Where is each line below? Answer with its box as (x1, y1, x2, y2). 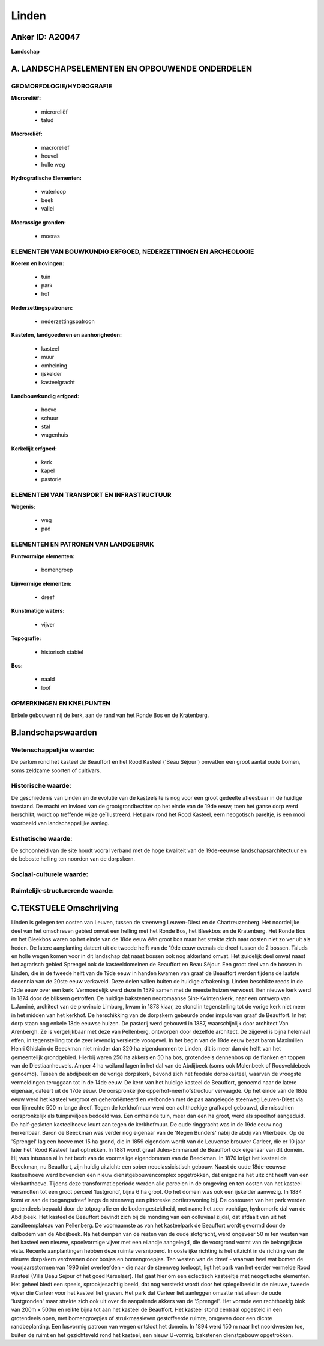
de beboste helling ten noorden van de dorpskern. (11, 855, 135, 862)
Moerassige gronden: (11, 218, 66, 226)
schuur (41, 414, 59, 422)
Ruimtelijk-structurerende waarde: (11, 886, 114, 894)
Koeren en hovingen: (11, 260, 65, 267)
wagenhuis (41, 431, 68, 438)
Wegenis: (11, 503, 36, 510)
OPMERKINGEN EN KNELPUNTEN (11, 699, 111, 707)
